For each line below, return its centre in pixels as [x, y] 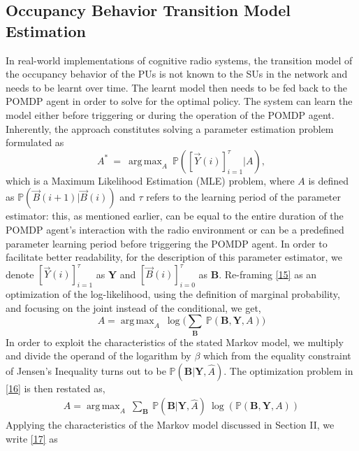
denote [20, 274]
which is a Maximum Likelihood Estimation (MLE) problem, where [150, 180]
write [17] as [32, 438]
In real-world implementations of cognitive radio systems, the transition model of [179, 60]
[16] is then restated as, [56, 388]
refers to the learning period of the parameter [244, 197]
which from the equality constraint [277, 356]
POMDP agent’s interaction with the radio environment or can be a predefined [175, 229]
